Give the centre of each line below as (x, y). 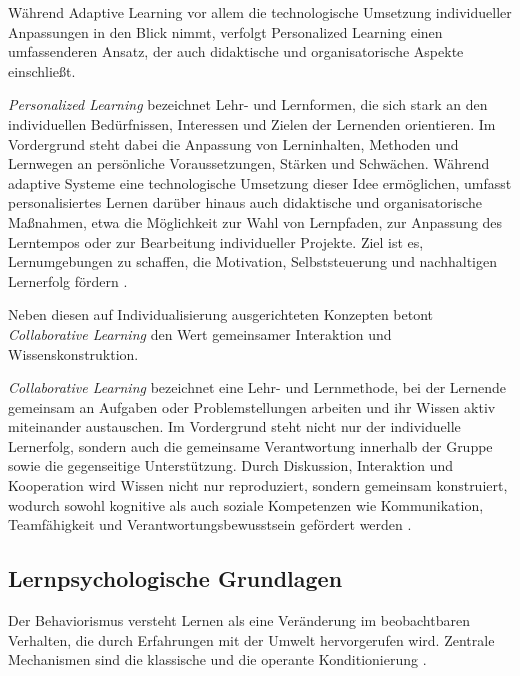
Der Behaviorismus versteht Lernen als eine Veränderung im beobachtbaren (239, 620)
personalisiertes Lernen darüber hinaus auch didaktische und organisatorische (245, 202)
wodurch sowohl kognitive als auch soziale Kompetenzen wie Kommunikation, (246, 504)
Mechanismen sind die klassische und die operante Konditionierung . (217, 659)
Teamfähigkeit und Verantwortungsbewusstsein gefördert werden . (210, 524)
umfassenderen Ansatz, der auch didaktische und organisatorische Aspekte (236, 51)
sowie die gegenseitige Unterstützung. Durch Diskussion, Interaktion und (231, 465)
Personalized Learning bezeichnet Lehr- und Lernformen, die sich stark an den (248, 104)
